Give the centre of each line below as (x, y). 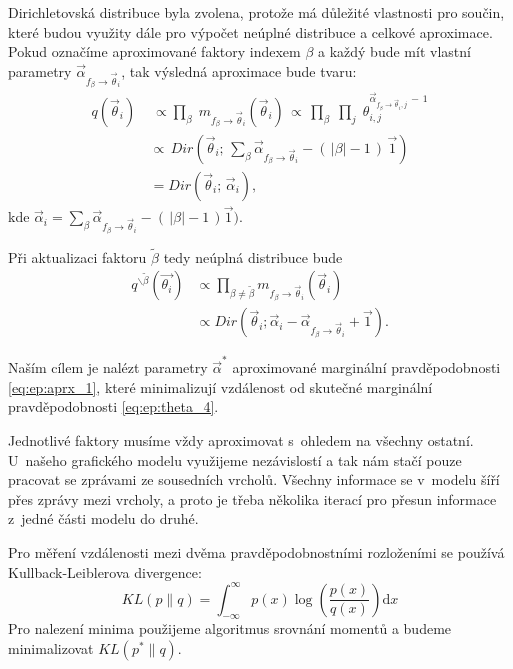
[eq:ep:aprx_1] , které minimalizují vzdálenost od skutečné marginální (220, 386)
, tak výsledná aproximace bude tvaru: (239, 70)
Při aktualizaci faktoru (77, 256)
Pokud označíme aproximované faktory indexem (154, 51)
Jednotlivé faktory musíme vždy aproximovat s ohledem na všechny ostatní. (241, 439)
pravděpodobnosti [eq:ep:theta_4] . (113, 406)
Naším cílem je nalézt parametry (108, 367)
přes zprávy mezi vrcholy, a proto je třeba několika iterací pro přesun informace (252, 498)
